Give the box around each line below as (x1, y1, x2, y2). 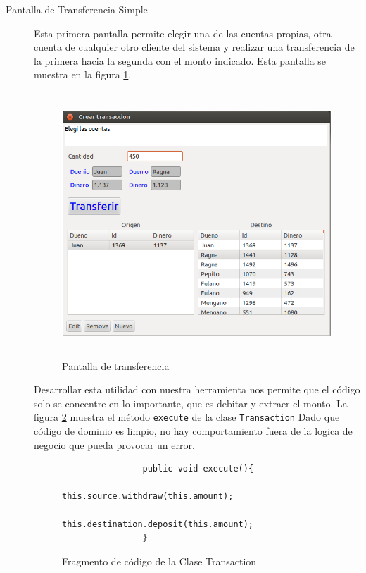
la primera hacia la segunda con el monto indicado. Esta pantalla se (34, 53, 327, 68)
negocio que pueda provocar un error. (34, 437, 195, 452)
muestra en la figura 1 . (34, 67, 132, 82)
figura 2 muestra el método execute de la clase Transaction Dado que (34, 409, 340, 424)
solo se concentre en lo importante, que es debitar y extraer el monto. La (34, 395, 348, 410)
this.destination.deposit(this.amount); (62, 519, 254, 529)
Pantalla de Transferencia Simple (6, 2, 148, 16)
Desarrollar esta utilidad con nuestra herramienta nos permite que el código (34, 382, 360, 397)
